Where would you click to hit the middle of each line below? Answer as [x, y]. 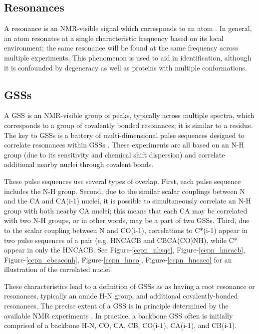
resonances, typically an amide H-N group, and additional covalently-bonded [121, 296]
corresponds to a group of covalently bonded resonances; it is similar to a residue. [129, 125]
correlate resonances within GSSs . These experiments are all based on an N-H [124, 145]
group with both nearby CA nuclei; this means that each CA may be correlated [126, 210]
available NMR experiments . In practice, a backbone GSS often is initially [119, 315]
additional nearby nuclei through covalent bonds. [79, 164]
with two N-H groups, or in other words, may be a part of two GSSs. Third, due [127, 220]
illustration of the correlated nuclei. [58, 269]
